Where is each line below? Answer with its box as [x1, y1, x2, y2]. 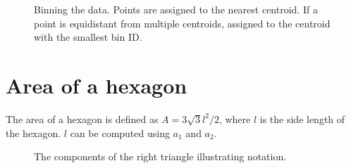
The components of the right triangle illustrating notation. [34, 149, 287, 164]
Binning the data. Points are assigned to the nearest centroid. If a [34, 2, 318, 16]
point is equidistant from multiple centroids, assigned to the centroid [34, 15, 331, 30]
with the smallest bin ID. [34, 30, 142, 44]
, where [218, 111, 251, 126]
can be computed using [70, 125, 170, 140]
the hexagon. [6, 125, 61, 140]
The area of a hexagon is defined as [6, 111, 159, 126]
